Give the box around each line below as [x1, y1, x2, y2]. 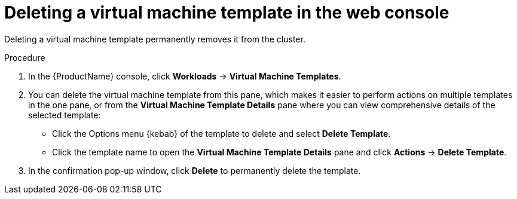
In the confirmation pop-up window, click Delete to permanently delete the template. [28, 165, 361, 176]
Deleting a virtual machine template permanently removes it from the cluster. [4, 33, 305, 44]
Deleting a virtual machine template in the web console [4, 2, 449, 23]
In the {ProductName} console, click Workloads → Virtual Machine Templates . [28, 71, 341, 81]
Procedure [4, 52, 45, 63]
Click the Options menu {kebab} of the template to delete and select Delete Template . [52, 128, 391, 139]
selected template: [28, 109, 101, 120]
